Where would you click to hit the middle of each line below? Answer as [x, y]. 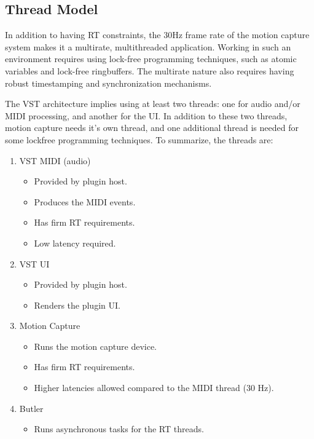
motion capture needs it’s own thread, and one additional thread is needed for [152, 128]
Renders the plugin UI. [77, 305]
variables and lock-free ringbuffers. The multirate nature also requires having [150, 70]
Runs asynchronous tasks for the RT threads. [119, 429]
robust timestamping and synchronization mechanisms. [108, 83]
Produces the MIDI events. [85, 201]
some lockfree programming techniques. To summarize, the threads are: [139, 139]
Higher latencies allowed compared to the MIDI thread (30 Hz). [154, 388]
